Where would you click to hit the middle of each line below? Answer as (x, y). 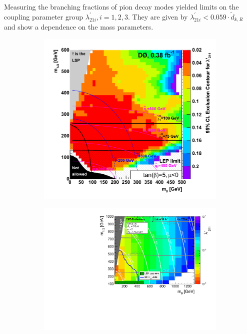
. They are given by (158, 16)
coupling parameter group (44, 16)
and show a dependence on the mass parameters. (79, 27)
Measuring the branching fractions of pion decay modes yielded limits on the (121, 7)
